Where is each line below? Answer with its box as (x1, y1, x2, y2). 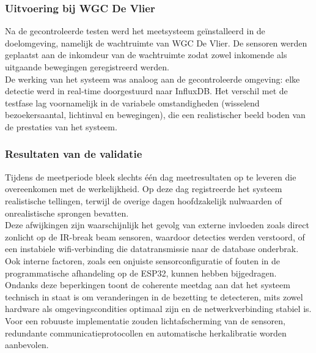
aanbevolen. (5, 338, 49, 351)
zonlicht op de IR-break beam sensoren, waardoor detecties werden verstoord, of (5, 230, 305, 243)
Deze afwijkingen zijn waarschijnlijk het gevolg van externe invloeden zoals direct (5, 218, 309, 231)
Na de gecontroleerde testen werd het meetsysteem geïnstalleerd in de (5, 24, 265, 37)
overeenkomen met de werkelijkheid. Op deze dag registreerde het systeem (5, 182, 282, 195)
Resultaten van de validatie (5, 146, 142, 162)
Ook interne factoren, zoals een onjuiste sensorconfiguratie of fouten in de (5, 254, 281, 267)
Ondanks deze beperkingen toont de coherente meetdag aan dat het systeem (5, 278, 290, 291)
